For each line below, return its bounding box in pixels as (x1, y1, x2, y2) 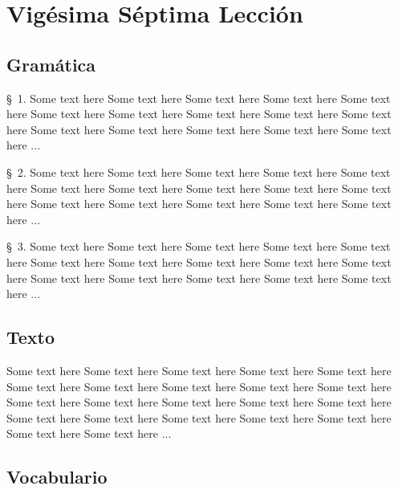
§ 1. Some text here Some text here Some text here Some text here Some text (6, 89, 391, 106)
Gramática (6, 51, 96, 76)
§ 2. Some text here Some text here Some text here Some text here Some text (6, 163, 391, 180)
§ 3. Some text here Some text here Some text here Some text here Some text (6, 238, 391, 255)
